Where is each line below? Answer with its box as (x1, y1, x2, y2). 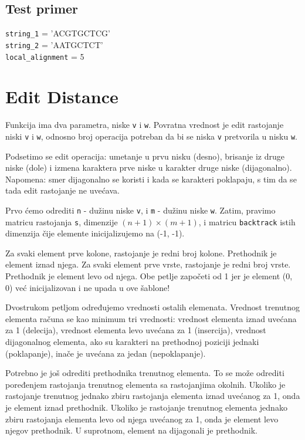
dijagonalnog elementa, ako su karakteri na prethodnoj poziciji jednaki (5, 336, 259, 348)
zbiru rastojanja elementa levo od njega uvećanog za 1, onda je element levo (5, 412, 279, 425)
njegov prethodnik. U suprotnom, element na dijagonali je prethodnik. (5, 424, 257, 436)
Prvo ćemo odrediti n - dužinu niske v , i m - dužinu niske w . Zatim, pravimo (5, 204, 276, 216)
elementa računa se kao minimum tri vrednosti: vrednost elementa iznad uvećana (5, 312, 297, 324)
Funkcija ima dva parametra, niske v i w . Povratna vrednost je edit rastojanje (5, 119, 284, 131)
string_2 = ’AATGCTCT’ (5, 38, 103, 50)
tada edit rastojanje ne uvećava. (5, 184, 120, 197)
